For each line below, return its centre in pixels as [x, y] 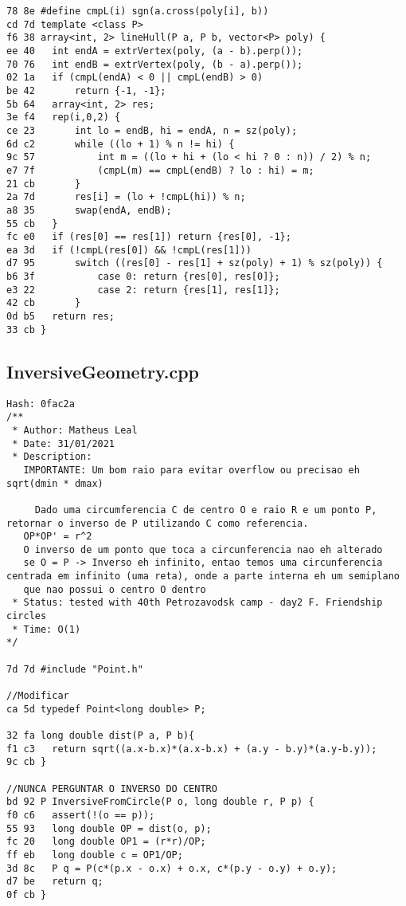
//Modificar [38, 696]
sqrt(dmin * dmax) [55, 483]
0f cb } [27, 894]
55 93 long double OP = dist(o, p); [109, 828]
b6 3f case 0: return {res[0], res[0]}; [143, 277]
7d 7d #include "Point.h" [75, 669]
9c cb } [27, 762]
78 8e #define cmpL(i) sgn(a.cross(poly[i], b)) [138, 11]
